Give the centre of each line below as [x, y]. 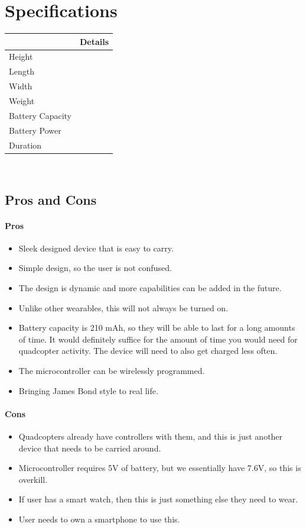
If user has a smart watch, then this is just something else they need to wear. [158, 499]
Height [21, 57]
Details [95, 41]
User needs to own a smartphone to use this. [99, 519]
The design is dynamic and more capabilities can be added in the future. [150, 287]
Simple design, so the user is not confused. [95, 268]
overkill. [33, 479]
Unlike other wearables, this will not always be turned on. [123, 307]
